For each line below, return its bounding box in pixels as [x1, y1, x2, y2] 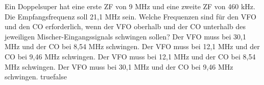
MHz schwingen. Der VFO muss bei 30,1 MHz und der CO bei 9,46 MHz [5, 61, 233, 72]
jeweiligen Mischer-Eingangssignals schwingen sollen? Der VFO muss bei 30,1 [5, 31, 246, 41]
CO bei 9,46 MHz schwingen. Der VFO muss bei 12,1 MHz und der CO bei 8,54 [5, 51, 256, 61]
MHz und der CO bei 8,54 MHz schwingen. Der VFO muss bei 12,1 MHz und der [5, 41, 260, 52]
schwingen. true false [5, 71, 67, 82]
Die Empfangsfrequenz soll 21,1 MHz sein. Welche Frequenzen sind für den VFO [5, 11, 256, 22]
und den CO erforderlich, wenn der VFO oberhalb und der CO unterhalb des [5, 21, 246, 32]
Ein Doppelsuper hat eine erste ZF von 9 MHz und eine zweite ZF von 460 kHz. [5, 1, 255, 11]
